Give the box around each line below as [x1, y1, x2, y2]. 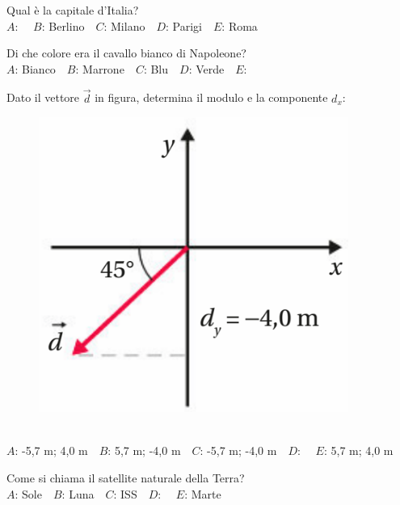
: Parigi [166, 17, 202, 34]
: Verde [188, 60, 225, 77]
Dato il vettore [6, 89, 80, 106]
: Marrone [75, 60, 124, 77]
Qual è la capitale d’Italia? [6, 2, 139, 18]
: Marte [184, 485, 221, 502]
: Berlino [41, 17, 85, 34]
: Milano [103, 17, 145, 34]
